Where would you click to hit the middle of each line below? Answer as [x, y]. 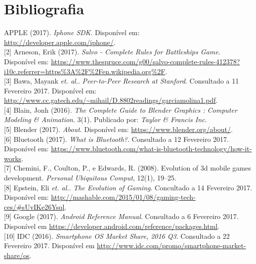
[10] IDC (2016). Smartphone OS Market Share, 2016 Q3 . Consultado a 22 [117, 236]
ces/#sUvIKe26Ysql [34, 206]
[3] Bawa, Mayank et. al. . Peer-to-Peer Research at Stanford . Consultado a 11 [122, 81]
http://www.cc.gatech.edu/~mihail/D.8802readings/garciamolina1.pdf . [111, 100]
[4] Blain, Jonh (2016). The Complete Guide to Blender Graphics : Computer [121, 110]
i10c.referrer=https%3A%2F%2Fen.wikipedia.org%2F [85, 71]
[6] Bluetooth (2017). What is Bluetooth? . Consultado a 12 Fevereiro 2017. [116, 139]
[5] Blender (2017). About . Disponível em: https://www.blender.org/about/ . [118, 129]
